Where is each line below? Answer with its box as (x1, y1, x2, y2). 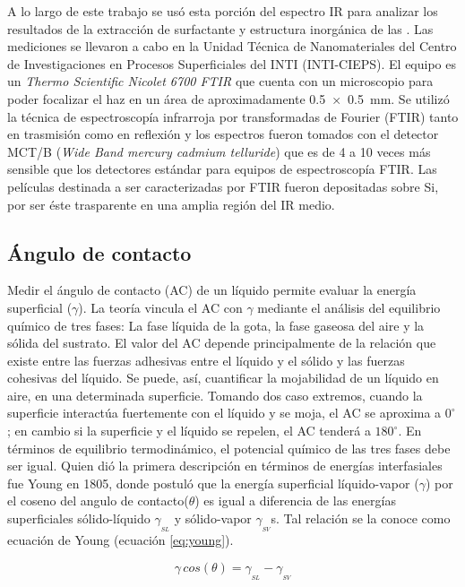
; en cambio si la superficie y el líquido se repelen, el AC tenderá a (7, 421, 371, 440)
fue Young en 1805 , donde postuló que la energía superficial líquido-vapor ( (7, 473, 419, 492)
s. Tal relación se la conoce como (271, 509, 451, 528)
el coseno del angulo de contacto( (7, 491, 189, 510)
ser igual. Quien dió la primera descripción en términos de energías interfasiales (7, 456, 443, 475)
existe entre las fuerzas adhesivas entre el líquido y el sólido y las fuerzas (7, 350, 405, 369)
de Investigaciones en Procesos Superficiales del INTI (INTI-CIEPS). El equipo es (7, 54, 457, 73)
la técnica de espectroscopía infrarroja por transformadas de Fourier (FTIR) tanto (7, 107, 459, 125)
